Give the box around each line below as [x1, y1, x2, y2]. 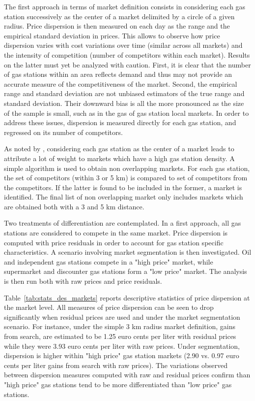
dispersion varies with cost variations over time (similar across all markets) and [4, 40, 243, 50]
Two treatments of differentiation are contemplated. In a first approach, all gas [4, 218, 241, 228]
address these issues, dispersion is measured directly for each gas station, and [4, 117, 236, 128]
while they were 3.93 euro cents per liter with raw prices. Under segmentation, [4, 340, 240, 351]
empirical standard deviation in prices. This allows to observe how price [4, 30, 220, 40]
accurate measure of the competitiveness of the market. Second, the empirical [4, 78, 237, 89]
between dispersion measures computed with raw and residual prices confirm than [4, 369, 251, 380]
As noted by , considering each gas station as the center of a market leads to [4, 143, 234, 154]
